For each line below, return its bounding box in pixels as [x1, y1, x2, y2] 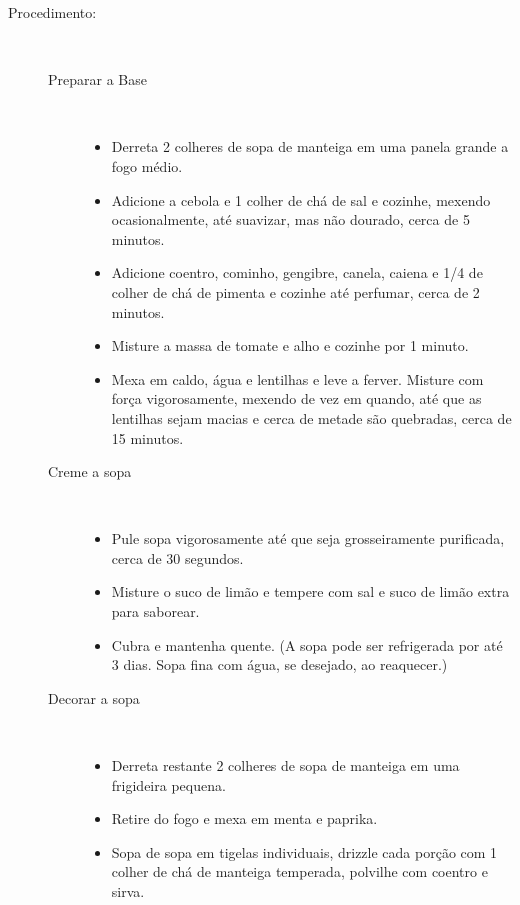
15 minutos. [111, 427, 184, 448]
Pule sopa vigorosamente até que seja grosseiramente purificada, [111, 528, 505, 549]
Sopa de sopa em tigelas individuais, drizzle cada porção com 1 [111, 841, 498, 862]
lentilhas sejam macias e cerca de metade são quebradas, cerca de [111, 407, 512, 428]
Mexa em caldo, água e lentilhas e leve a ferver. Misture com [111, 368, 484, 389]
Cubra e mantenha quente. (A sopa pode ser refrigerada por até [111, 634, 503, 655]
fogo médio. [111, 155, 183, 176]
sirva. [111, 881, 145, 901]
